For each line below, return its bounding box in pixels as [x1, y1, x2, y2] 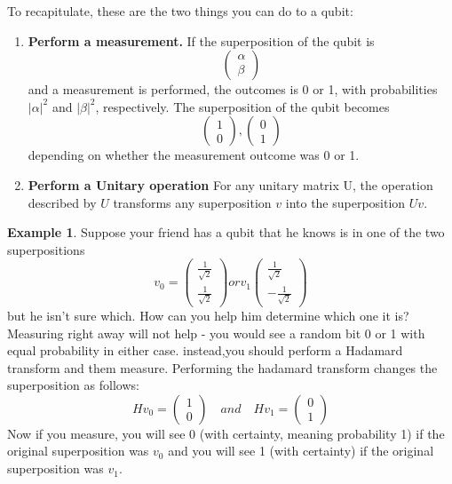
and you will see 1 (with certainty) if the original [168, 441, 434, 460]
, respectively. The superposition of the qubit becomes [95, 97, 390, 115]
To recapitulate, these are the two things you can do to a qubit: [7, 2, 353, 20]
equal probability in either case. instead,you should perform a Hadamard [7, 341, 403, 360]
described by [28, 193, 97, 211]
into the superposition [285, 193, 406, 211]
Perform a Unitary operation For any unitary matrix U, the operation [28, 175, 433, 194]
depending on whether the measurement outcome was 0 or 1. [28, 146, 360, 164]
